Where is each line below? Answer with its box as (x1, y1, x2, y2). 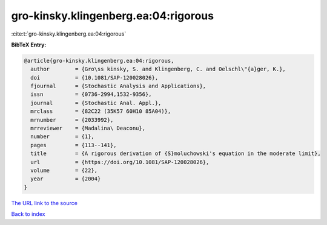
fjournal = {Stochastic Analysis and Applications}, (30, 83, 206, 90)
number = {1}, (30, 133, 95, 140)
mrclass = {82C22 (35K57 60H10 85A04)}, (30, 108, 171, 115)
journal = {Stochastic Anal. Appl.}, (30, 100, 162, 106)
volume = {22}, (30, 167, 98, 174)
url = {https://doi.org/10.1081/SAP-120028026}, (30, 159, 210, 165)
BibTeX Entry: (11, 41, 47, 48)
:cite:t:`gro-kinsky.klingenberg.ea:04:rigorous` (11, 30, 127, 37)
